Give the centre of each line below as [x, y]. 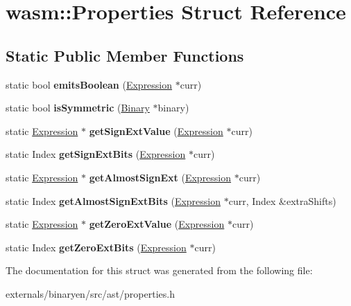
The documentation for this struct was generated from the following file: [159, 270]
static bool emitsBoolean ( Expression [89, 84]
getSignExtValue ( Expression [156, 130]
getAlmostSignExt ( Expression [160, 177]
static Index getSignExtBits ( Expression [96, 154]
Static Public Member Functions [125, 55]
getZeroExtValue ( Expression [157, 224]
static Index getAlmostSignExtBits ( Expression [113, 200]
